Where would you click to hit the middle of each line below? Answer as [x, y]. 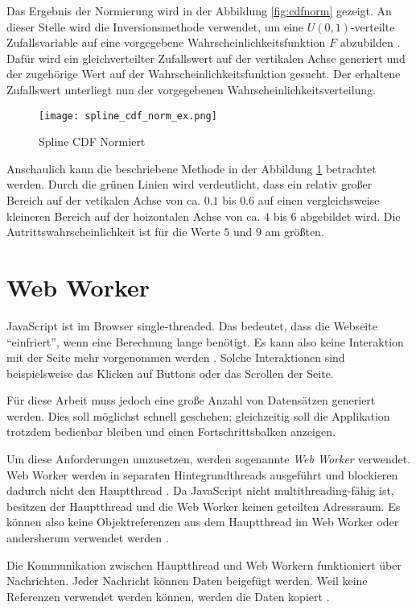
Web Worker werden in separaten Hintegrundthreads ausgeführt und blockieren [202, 474]
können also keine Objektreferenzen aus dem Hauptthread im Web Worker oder [203, 522]
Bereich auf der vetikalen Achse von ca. [104, 200]
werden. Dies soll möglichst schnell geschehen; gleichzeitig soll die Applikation [198, 415]
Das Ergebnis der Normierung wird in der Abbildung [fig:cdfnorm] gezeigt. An [199, 10]
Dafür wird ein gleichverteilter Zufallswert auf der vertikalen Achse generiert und [206, 58]
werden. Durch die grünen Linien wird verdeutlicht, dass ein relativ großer [189, 184]
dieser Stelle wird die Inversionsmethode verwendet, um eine [155, 26]
